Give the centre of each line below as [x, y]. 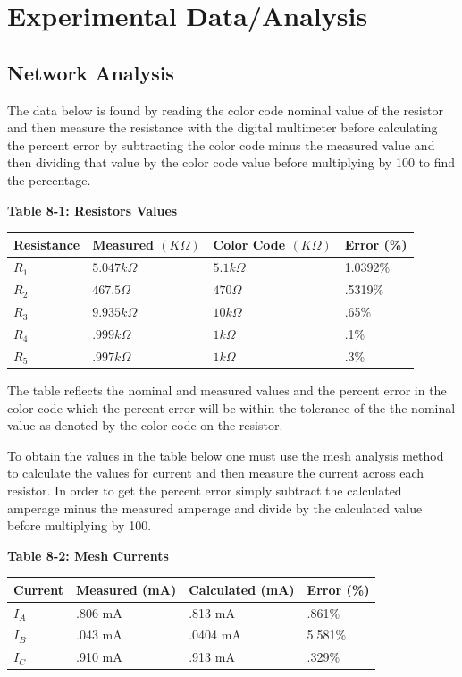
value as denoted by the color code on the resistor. [145, 425]
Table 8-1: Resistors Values [92, 210]
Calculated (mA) [242, 589]
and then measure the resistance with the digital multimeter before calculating [223, 127]
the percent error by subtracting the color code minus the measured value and [221, 144]
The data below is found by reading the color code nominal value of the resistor [226, 110]
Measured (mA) [126, 589]
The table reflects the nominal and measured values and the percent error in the [227, 389]
